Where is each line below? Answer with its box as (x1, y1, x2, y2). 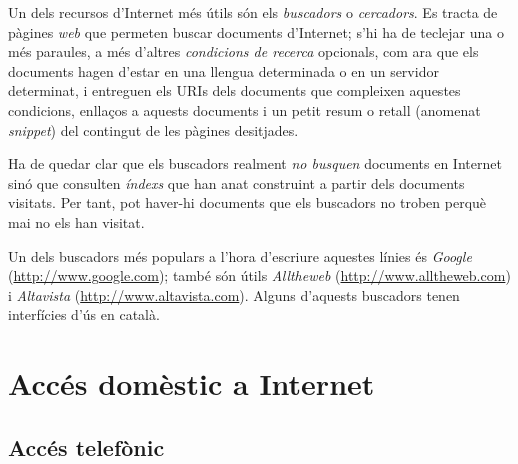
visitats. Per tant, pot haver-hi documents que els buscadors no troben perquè (8, 192, 487, 213)
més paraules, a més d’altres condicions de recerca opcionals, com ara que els (8, 41, 479, 62)
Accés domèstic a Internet (8, 363, 375, 404)
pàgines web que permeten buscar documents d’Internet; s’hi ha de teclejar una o (8, 21, 504, 42)
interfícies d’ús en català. (8, 304, 160, 325)
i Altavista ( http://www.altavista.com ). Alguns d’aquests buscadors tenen (8, 284, 460, 305)
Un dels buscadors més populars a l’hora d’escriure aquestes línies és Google (8, 245, 472, 266)
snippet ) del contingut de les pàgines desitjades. (8, 119, 299, 140)
